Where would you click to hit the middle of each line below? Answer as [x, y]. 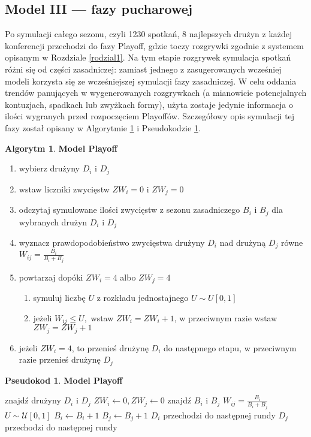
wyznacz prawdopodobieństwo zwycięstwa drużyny [112, 242]
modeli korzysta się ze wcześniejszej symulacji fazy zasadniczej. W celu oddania [151, 81]
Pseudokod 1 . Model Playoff [64, 380]
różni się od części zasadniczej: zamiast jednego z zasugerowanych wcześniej [143, 69]
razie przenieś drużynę [60, 359]
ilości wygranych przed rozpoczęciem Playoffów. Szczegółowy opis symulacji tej [150, 116]
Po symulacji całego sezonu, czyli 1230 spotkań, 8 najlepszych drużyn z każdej [149, 34]
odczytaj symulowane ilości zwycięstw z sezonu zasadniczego [129, 210]
